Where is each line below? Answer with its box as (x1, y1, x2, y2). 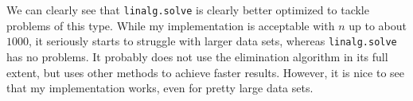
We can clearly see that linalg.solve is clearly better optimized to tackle (6, 2, 369, 17)
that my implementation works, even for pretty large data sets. (6, 80, 314, 96)
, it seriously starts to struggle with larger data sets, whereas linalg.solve (29, 33, 397, 49)
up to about (349, 17, 407, 33)
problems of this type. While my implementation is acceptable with (6, 17, 335, 33)
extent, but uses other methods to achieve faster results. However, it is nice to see (6, 64, 405, 80)
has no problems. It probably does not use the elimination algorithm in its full (6, 48, 388, 64)
